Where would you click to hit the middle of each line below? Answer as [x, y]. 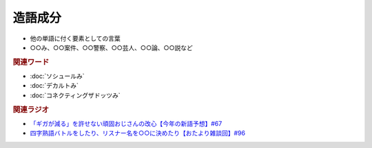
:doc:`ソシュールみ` [58, 76]
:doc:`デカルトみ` [54, 86]
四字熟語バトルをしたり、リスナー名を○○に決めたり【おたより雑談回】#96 [138, 133]
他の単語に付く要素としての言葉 [75, 38]
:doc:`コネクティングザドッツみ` [75, 95]
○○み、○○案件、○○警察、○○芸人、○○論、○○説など [111, 47]
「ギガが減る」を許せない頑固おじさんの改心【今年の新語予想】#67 [126, 123]
